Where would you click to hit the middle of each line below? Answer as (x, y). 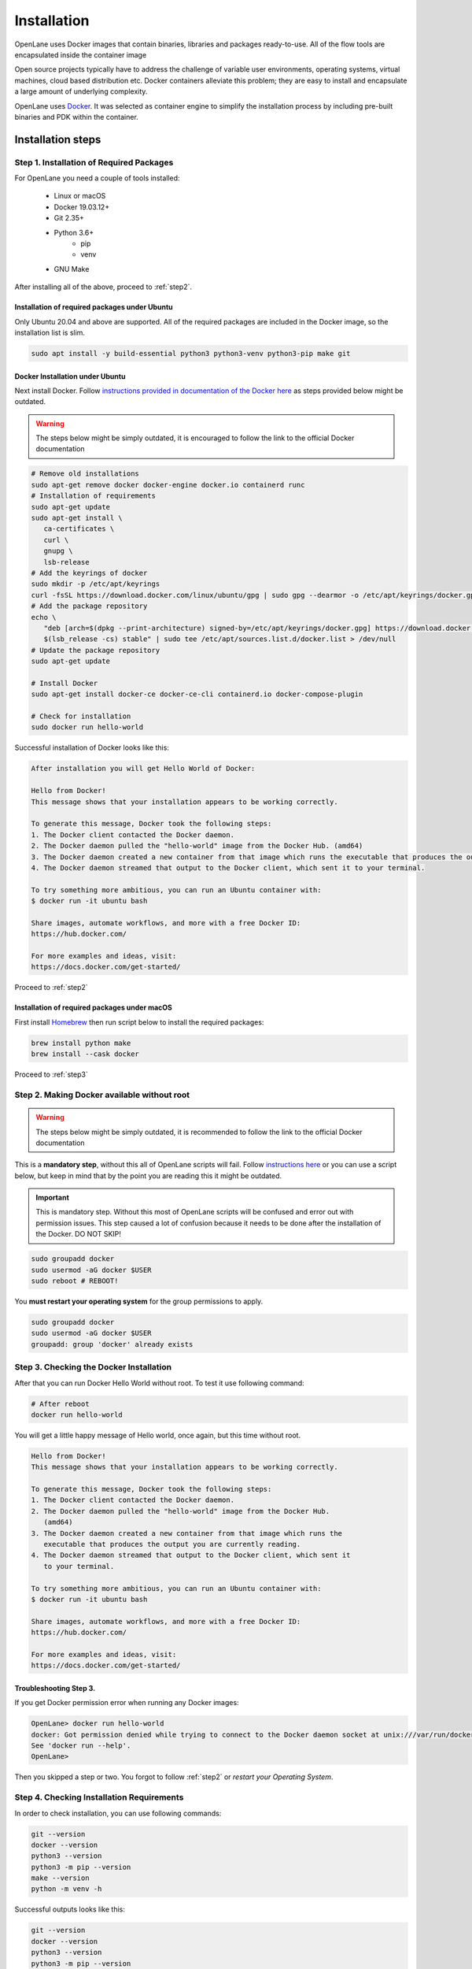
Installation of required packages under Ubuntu (94, 307)
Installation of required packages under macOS (94, 1007)
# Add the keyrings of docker (89, 573)
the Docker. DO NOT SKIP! (79, 1234)
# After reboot (60, 1404)
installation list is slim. (50, 332)
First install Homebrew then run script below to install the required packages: (139, 1022)
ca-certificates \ (79, 529)
